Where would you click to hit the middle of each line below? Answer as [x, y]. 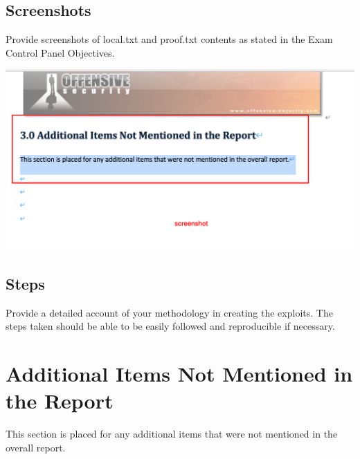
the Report [60, 401]
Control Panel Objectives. [60, 52]
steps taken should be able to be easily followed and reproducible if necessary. [170, 326]
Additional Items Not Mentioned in [179, 373]
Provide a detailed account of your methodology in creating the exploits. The [169, 312]
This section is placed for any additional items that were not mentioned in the [172, 434]
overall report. [36, 447]
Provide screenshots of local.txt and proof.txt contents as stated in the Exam [169, 39]
